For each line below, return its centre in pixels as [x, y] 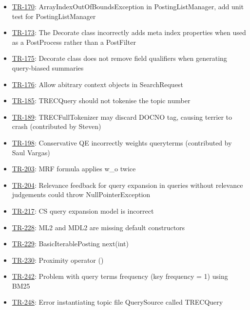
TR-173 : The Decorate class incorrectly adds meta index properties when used [129, 32]
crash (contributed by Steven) [57, 126]
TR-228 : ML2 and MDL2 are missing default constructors [98, 227]
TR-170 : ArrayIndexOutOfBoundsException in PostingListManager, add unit [128, 6]
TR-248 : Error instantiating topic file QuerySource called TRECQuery [117, 302]
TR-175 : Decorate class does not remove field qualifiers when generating [119, 58]
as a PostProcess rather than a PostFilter [74, 42]
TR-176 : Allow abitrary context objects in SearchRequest [97, 84]
